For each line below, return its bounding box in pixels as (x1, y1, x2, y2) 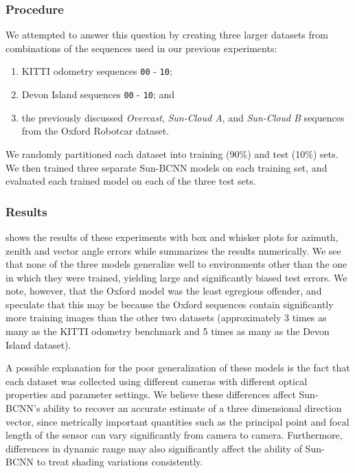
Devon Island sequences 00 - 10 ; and (21, 87, 175, 102)
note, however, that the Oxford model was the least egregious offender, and (5, 284, 322, 298)
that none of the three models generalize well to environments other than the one (5, 257, 347, 271)
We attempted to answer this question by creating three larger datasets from (5, 27, 328, 42)
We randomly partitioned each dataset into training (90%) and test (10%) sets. (5, 146, 339, 161)
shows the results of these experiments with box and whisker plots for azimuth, (5, 229, 339, 244)
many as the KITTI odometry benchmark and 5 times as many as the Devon (5, 324, 330, 338)
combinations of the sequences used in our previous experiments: (5, 41, 277, 55)
